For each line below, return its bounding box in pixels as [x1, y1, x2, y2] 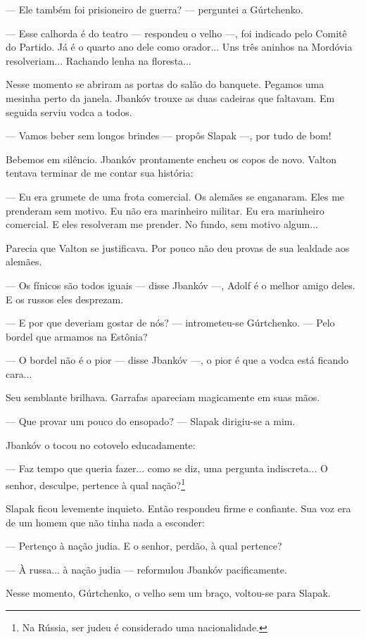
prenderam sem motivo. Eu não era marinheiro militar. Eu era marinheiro [6, 203, 324, 217]
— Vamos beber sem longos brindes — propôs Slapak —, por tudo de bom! [6, 128, 332, 143]
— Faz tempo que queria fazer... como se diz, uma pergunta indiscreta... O [6, 461, 328, 476]
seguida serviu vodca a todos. [6, 104, 132, 119]
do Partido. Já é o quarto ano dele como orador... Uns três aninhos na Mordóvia [6, 39, 353, 54]
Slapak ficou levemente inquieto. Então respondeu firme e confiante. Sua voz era [6, 501, 351, 516]
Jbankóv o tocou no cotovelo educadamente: [6, 437, 196, 452]
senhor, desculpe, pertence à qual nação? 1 [6, 475, 185, 492]
